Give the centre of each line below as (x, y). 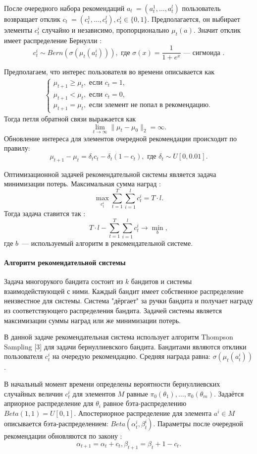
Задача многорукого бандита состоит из (64, 281)
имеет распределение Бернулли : (53, 40)
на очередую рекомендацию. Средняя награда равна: (131, 356)
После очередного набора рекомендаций (64, 8)
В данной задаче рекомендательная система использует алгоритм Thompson (119, 337)
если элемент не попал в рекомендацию (149, 105)
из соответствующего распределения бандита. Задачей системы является (113, 311)
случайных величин (33, 393)
